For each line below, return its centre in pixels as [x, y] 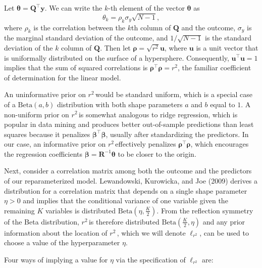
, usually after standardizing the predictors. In [177, 134]
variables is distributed [81, 210]
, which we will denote [151, 232]
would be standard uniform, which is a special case [174, 94]
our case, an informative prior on [55, 144]
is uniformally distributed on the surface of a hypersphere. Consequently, [117, 57]
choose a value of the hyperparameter [62, 242]
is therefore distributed [124, 221]
